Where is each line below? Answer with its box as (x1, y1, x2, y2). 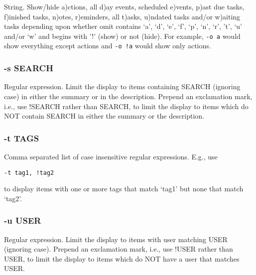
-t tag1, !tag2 (4, 169, 54, 176)
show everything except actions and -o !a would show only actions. (4, 40, 211, 51)
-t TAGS (4, 132, 39, 144)
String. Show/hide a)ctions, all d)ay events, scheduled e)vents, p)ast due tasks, (4, 1, 245, 11)
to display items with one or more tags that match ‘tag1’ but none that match (4, 183, 244, 194)
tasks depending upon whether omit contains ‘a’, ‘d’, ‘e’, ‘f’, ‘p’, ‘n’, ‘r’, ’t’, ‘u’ (4, 21, 242, 31)
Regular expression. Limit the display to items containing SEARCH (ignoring (4, 81, 241, 92)
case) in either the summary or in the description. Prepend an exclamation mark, (4, 91, 253, 101)
